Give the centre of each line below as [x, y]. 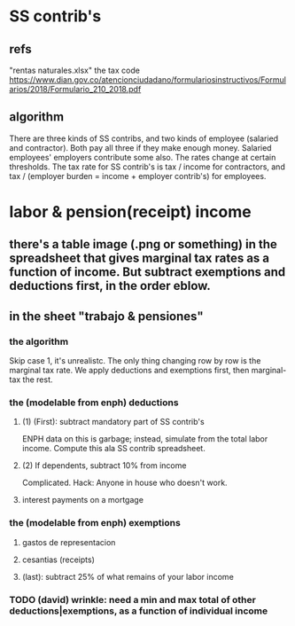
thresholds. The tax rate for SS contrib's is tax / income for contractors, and [147, 167]
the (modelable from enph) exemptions [95, 523]
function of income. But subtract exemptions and [147, 272]
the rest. [38, 380]
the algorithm [39, 341]
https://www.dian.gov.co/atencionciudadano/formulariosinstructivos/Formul [147, 80]
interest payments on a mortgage [83, 500]
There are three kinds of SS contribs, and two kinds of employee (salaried [144, 138]
